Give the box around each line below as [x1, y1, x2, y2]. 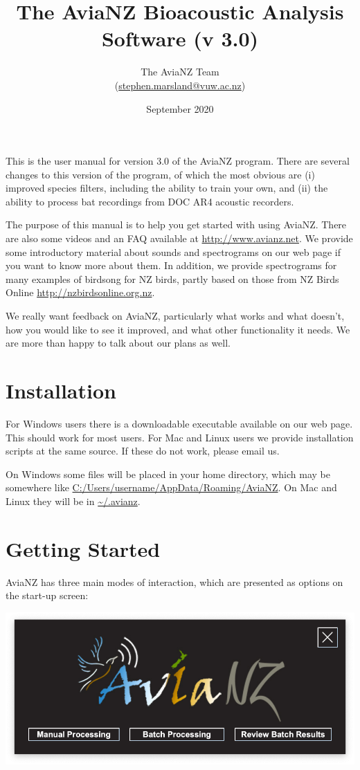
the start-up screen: [6, 588, 89, 603]
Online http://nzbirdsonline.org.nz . [6, 285, 155, 300]
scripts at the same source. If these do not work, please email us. [6, 443, 280, 458]
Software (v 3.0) [101, 24, 259, 53]
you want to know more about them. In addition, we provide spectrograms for [6, 258, 337, 273]
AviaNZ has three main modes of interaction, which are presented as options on [6, 574, 343, 589]
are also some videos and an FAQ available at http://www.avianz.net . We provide [6, 231, 353, 246]
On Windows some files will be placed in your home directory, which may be [6, 466, 330, 481]
